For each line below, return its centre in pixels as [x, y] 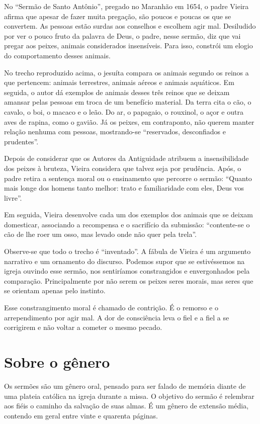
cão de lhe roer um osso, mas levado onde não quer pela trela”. [101, 234]
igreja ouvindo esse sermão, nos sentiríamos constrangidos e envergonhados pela [127, 271]
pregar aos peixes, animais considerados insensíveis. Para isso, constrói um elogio [128, 46]
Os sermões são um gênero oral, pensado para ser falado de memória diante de [125, 386]
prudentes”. [21, 141]
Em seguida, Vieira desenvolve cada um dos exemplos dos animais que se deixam [128, 215]
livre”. [13, 197]
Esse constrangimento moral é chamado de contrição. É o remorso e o [111, 308]
